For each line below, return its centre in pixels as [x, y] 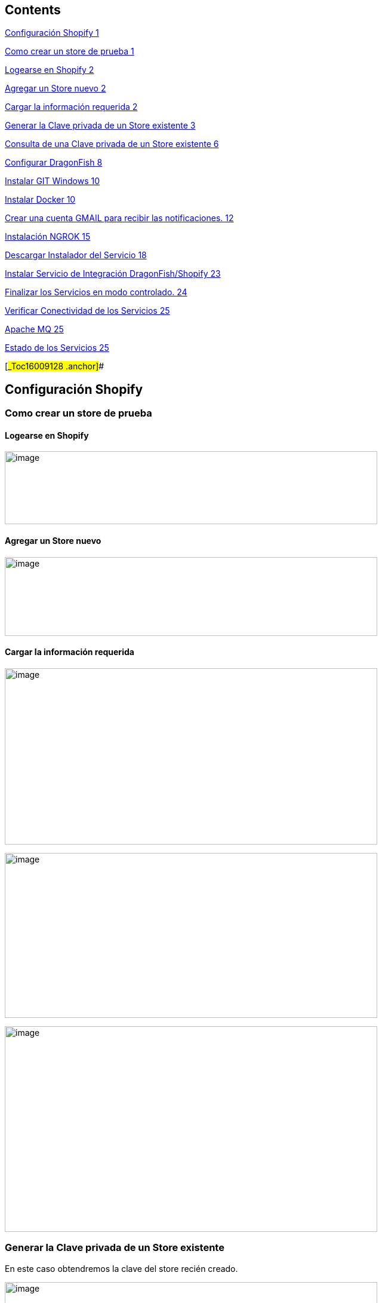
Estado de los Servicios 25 [57, 348]
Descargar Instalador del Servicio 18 [76, 255]
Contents [33, 10]
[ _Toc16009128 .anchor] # [55, 366]
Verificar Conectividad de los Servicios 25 [87, 311]
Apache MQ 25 [34, 329]
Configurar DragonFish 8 [54, 163]
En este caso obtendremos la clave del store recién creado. [121, 1268]
